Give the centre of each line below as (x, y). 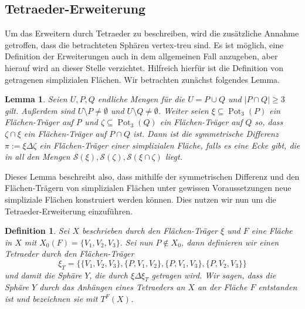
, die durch (109, 275)
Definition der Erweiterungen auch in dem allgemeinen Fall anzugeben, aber (141, 56)
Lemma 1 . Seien (36, 99)
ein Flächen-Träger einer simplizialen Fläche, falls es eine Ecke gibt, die (170, 145)
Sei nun (139, 242)
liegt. (174, 157)
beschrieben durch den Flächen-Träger (150, 231)
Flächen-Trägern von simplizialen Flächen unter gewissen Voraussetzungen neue (148, 188)
